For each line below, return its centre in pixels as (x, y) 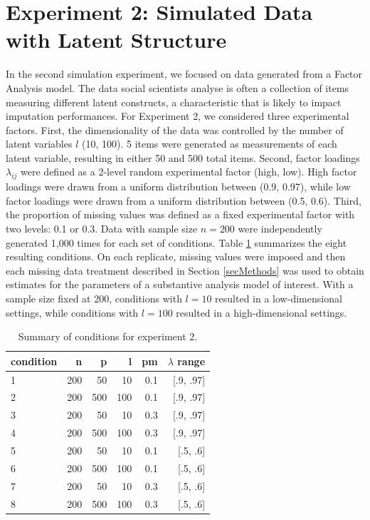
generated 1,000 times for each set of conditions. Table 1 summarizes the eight (176, 242)
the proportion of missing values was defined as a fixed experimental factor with (180, 214)
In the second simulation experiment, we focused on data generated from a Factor (184, 74)
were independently (280, 229)
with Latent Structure (116, 40)
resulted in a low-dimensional (279, 299)
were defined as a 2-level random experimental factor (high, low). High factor (189, 172)
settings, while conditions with (72, 312)
